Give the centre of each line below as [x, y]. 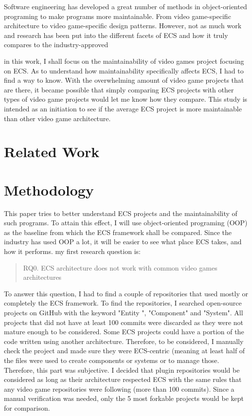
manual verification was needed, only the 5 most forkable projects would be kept [124, 398]
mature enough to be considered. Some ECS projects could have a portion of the [124, 332]
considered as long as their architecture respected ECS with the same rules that [123, 379]
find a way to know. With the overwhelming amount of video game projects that [124, 80]
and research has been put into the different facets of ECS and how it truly [116, 35]
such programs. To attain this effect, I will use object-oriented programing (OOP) [126, 223]
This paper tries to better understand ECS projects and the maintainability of [121, 213]
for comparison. [27, 407]
